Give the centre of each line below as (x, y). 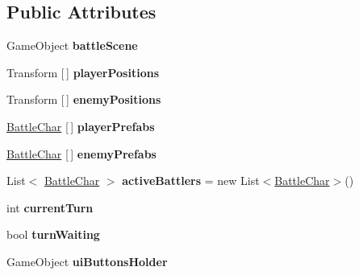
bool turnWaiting (53, 234)
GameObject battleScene (72, 45)
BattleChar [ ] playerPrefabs (81, 126)
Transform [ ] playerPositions (83, 72)
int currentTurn (50, 207)
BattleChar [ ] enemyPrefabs (81, 153)
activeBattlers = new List (191, 181)
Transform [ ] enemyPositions (84, 99)
